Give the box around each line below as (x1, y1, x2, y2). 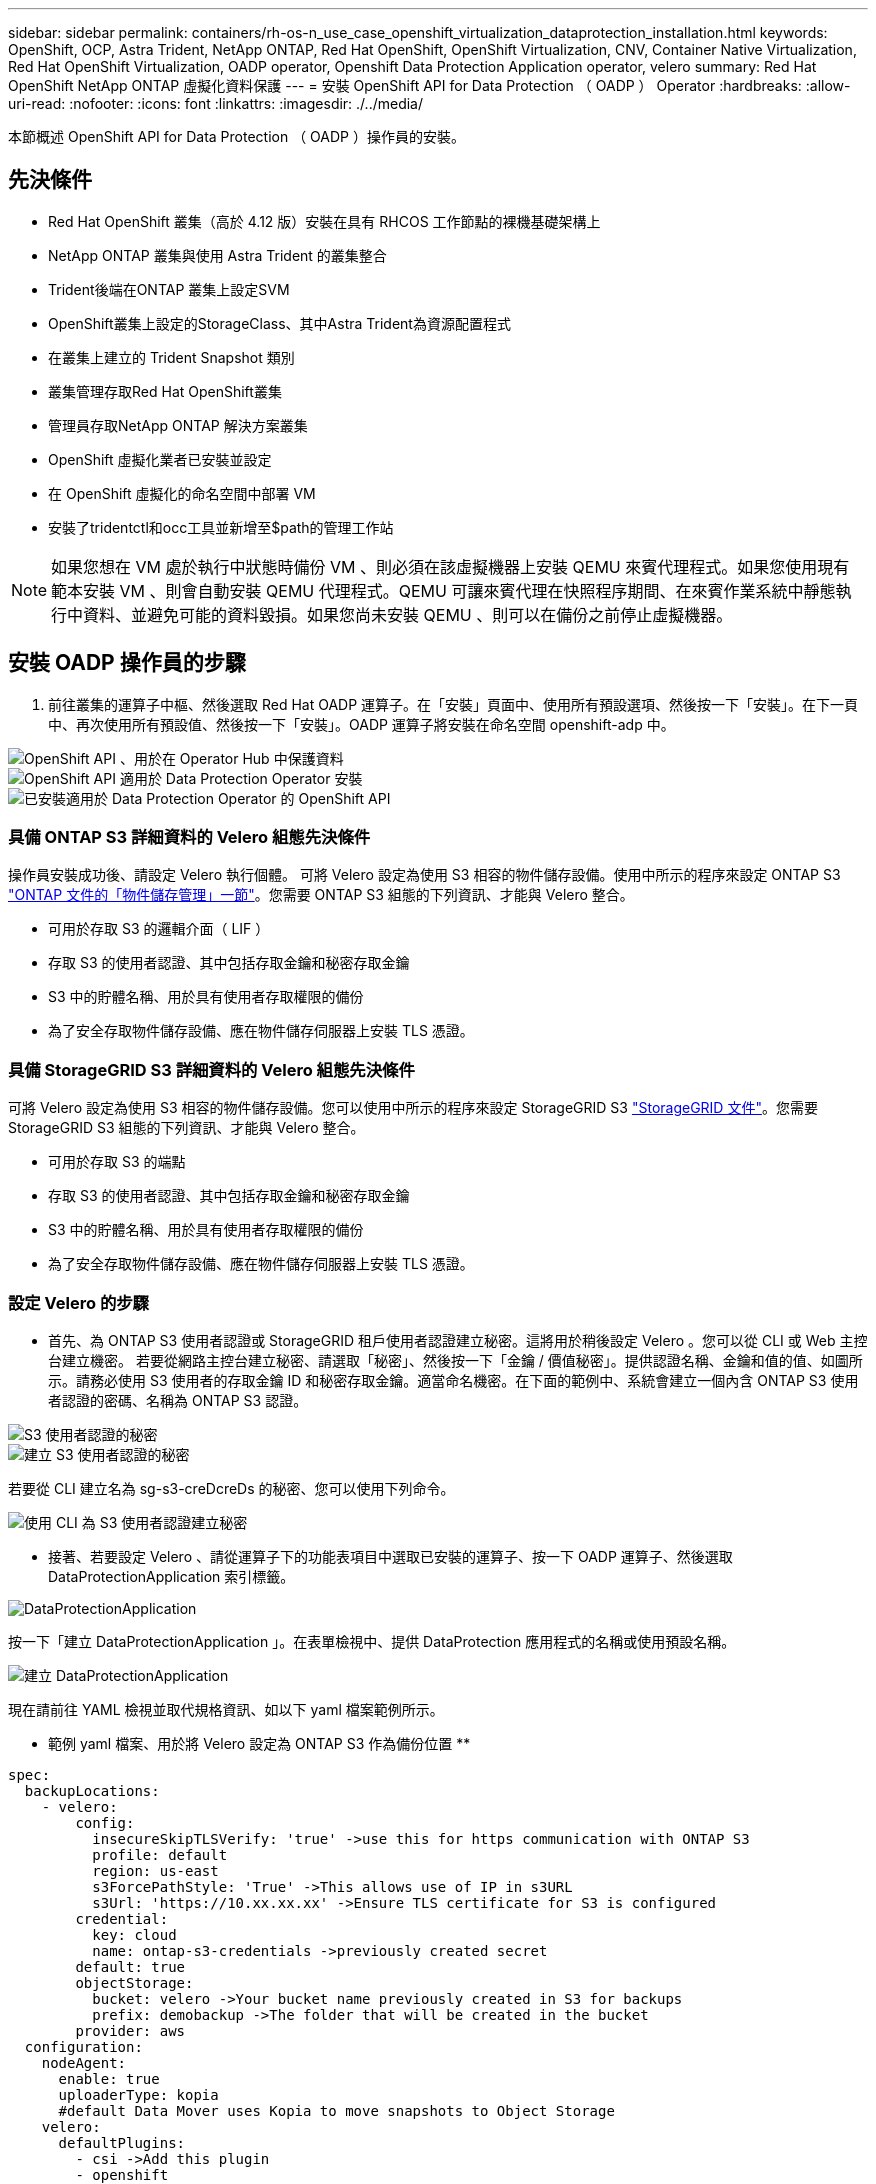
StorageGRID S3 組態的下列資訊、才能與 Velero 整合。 (8, 1119, 365, 1137)
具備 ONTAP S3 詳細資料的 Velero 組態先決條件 (8, 827, 371, 848)
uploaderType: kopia (58, 2086, 219, 2103)
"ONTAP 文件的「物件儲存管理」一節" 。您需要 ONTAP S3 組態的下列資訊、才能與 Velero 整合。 (8, 886, 634, 904)
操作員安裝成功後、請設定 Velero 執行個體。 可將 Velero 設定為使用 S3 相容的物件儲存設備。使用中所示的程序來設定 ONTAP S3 (8, 866, 841, 884)
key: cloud (92, 1926, 177, 1943)
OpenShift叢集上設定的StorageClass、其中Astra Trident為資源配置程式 (48, 314, 511, 332)
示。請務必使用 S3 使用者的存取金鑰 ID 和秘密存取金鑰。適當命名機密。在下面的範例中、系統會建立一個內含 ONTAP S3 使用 (48, 1371, 859, 1389)
